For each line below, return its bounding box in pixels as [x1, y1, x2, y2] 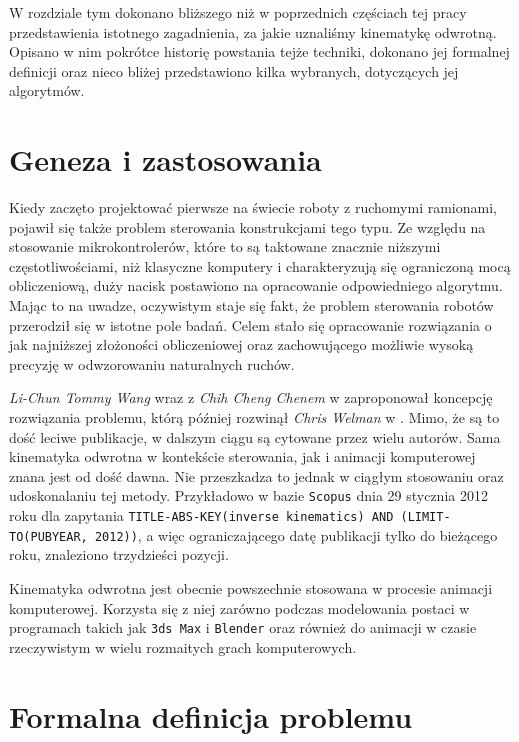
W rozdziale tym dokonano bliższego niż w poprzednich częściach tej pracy [9, 2, 467, 22]
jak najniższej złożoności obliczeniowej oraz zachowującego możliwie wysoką [9, 334, 474, 355]
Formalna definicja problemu [9, 695, 413, 736]
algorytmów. [9, 80, 85, 101]
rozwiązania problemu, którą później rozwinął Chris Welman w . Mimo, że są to [9, 407, 500, 428]
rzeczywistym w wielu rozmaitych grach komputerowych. [9, 636, 357, 657]
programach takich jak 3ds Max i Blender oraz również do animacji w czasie [9, 617, 477, 638]
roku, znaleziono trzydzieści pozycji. [9, 544, 229, 565]
